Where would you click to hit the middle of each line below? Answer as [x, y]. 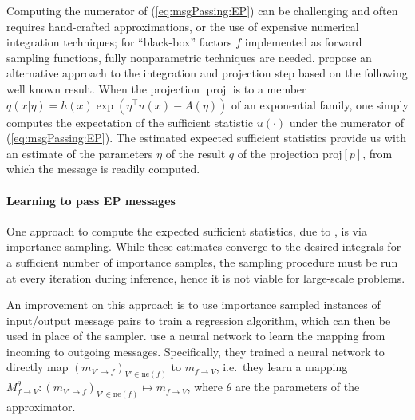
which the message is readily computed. [103, 169]
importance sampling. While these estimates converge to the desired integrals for [204, 246]
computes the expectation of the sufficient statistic [130, 122]
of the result [196, 153]
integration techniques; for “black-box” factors [119, 42]
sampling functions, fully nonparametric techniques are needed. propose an [189, 57]
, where [205, 387]
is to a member [269, 88]
